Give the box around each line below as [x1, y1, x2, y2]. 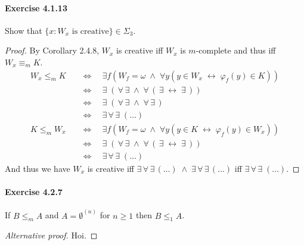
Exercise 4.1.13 [5, 1, 67, 14]
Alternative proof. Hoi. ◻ [5, 229, 98, 241]
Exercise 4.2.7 [5, 185, 63, 197]
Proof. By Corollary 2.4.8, [5, 44, 100, 56]
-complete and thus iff [196, 44, 276, 56]
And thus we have [5, 162, 70, 174]
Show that [5, 24, 42, 36]
